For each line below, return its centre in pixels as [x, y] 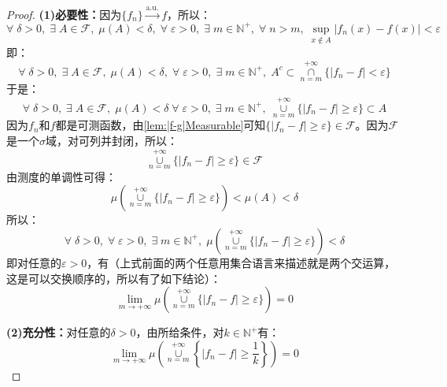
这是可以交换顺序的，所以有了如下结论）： [114, 278]
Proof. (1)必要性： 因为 [64, 14]
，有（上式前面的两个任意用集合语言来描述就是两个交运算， [241, 262]
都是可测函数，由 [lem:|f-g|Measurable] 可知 [161, 125]
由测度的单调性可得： [61, 176]
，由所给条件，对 [180, 332]
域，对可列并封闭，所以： [112, 140]
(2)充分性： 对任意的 [59, 332]
